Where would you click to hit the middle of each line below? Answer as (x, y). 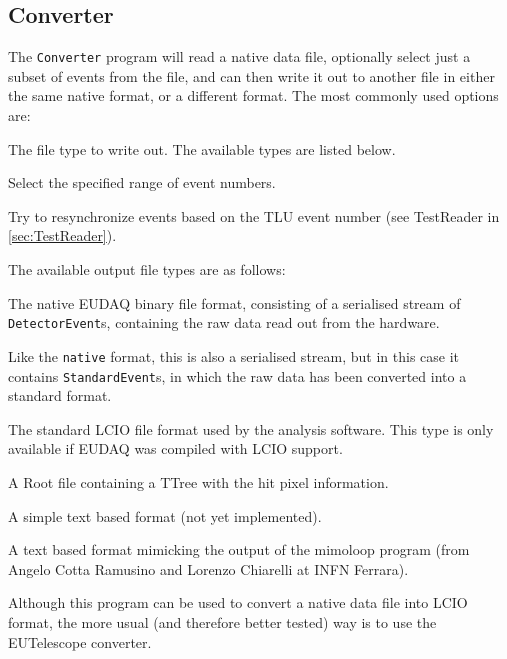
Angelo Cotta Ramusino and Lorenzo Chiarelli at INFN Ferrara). (208, 568)
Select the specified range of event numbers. (142, 182)
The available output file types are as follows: (147, 269)
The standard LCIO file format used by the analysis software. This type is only (251, 428)
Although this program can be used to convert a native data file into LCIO (238, 602)
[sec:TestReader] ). (62, 235)
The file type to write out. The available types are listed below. (202, 148)
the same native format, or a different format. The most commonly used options (253, 95)
